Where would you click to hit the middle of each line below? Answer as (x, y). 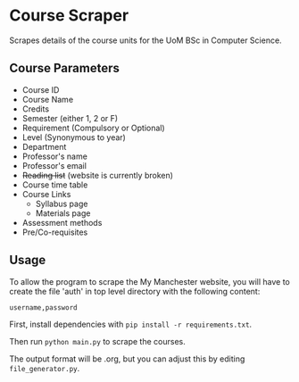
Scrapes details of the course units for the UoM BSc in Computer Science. (146, 40)
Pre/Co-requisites (55, 232)
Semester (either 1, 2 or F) (70, 118)
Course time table (55, 185)
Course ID (41, 89)
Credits (36, 109)
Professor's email (54, 165)
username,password (43, 307)
